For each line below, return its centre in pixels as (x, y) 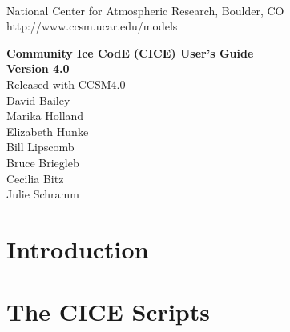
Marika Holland (45, 116)
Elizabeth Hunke (48, 131)
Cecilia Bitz (35, 178)
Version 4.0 (38, 68)
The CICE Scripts (108, 312)
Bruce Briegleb (43, 162)
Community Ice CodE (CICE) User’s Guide (130, 52)
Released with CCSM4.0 (66, 84)
